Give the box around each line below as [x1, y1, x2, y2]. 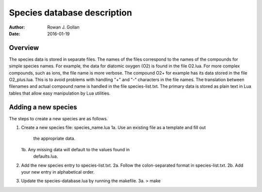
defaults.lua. [33, 153, 58, 160]
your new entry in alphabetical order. [21, 169, 95, 175]
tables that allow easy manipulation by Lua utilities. [9, 90, 111, 96]
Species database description [9, 7, 132, 18]
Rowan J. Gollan [47, 24, 80, 30]
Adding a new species [9, 103, 77, 111]
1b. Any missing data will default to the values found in [21, 146, 130, 152]
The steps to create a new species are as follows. [9, 115, 108, 121]
